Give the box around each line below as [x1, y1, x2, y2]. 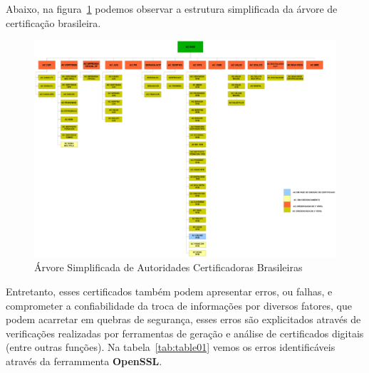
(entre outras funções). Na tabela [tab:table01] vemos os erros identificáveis [6, 340, 336, 354]
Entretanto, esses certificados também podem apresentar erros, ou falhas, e [6, 283, 333, 298]
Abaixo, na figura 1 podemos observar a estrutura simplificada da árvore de [6, 1, 338, 16]
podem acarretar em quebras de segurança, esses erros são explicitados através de [6, 312, 361, 327]
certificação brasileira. [6, 15, 101, 30]
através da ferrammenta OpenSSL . [6, 353, 162, 368]
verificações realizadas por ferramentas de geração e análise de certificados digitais [6, 325, 364, 340]
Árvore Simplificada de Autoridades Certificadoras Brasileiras [34, 260, 303, 275]
